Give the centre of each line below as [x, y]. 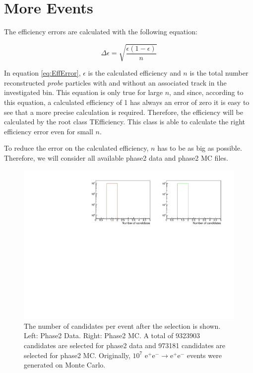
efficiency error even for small [49, 131]
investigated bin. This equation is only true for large [84, 92]
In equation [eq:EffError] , [42, 73]
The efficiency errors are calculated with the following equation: [101, 32]
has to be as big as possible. [200, 148]
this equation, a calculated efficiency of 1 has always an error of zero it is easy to [127, 102]
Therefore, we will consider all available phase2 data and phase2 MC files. [116, 158]
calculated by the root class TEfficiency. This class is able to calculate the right [125, 122]
